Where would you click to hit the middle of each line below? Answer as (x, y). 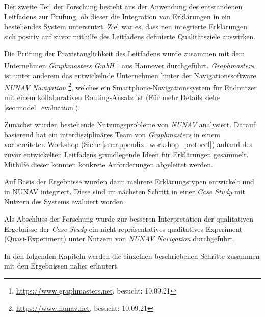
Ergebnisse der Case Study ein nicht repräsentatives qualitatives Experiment (123, 228)
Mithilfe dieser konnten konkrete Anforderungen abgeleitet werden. (109, 164)
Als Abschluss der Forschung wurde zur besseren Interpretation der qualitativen (129, 218)
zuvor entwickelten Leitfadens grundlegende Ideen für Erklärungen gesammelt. (126, 154)
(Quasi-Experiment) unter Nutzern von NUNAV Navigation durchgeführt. (120, 239)
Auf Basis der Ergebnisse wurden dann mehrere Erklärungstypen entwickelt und (129, 181)
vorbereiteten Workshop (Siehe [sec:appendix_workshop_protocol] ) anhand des (128, 144)
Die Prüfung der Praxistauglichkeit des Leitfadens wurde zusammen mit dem (125, 53)
